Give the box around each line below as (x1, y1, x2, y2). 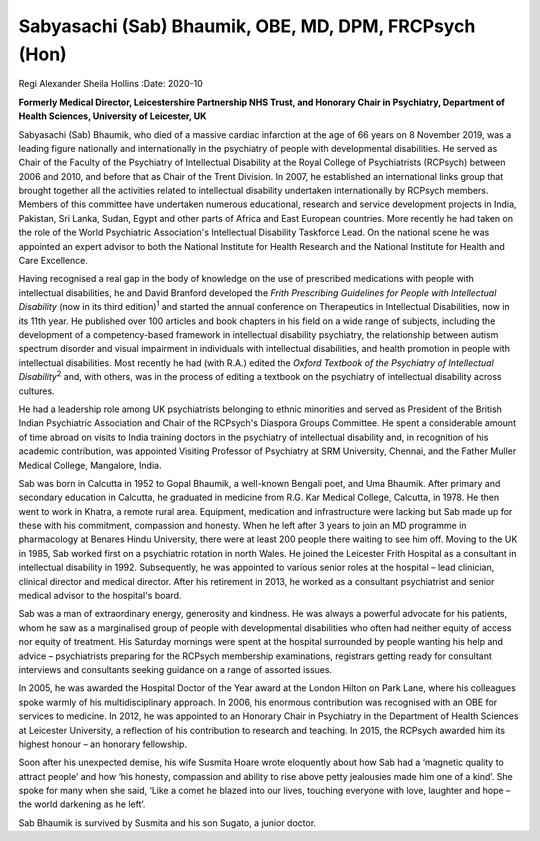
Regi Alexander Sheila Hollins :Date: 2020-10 (18, 78, 204, 90)
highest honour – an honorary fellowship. (18, 738, 188, 750)
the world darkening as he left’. (18, 798, 146, 810)
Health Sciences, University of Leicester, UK (18, 110, 207, 122)
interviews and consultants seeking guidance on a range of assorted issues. (18, 663, 333, 675)
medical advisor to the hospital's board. (18, 590, 182, 602)
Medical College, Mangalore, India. (18, 459, 162, 471)
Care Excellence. (18, 255, 89, 267)
